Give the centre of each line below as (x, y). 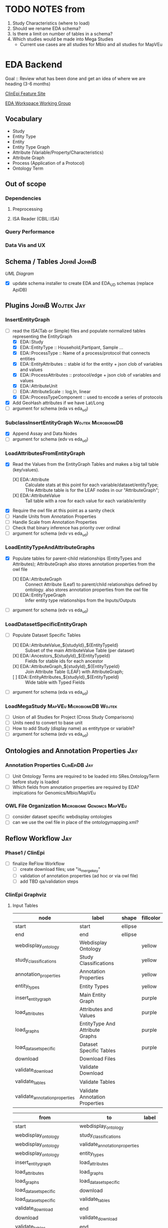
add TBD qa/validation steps (49, 881)
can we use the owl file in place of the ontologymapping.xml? (75, 822)
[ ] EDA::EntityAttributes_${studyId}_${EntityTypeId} (66, 677)
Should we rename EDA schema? (46, 28)
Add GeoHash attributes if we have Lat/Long (58, 403)
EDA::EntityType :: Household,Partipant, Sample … (71, 347)
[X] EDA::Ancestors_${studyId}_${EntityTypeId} (61, 656)
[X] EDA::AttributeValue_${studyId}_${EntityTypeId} (65, 645)
